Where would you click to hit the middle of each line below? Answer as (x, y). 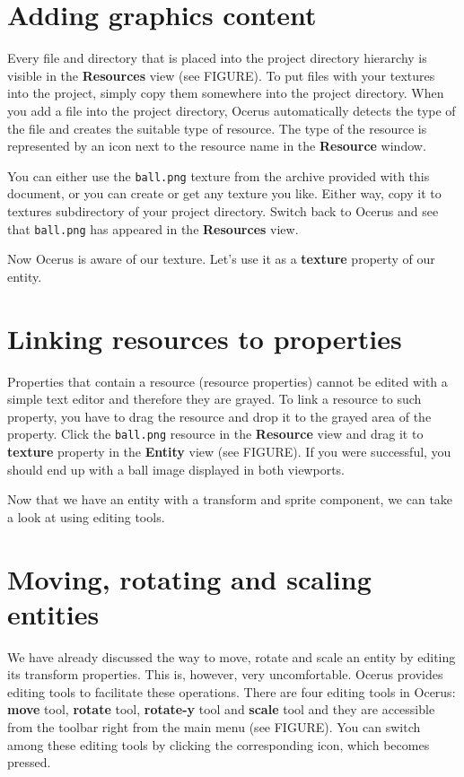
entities (53, 613)
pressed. (29, 762)
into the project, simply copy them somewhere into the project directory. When (226, 93)
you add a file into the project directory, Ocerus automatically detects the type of (232, 110)
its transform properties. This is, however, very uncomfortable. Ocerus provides (225, 674)
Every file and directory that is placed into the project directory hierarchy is (217, 58)
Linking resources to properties (205, 338)
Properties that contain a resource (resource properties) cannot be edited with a (228, 381)
